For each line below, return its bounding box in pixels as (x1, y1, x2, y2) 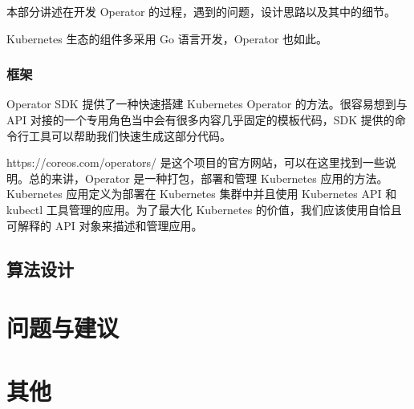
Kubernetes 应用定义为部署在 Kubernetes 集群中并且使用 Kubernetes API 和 (6, 185, 397, 202)
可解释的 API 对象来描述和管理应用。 (6, 217, 203, 233)
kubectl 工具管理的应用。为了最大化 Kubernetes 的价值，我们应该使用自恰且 (6, 200, 402, 217)
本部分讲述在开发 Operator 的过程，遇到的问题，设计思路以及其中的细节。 (6, 3, 396, 19)
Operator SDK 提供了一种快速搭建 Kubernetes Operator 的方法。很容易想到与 (6, 95, 408, 112)
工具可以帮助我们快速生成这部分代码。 (28, 127, 231, 144)
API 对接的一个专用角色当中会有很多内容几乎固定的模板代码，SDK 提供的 (6, 111, 395, 128)
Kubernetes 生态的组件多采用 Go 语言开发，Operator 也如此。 (6, 30, 328, 47)
